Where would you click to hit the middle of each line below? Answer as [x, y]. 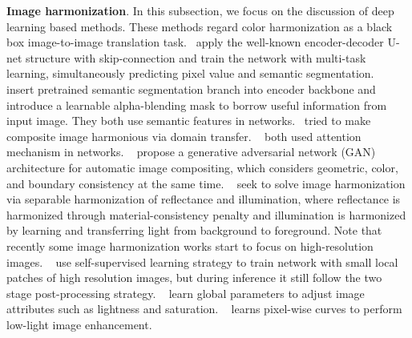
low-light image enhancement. [79, 324]
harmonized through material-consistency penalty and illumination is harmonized [206, 214]
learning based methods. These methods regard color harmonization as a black [200, 26]
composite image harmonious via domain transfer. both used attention [184, 136]
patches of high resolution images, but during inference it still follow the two [194, 278]
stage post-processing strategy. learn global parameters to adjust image [186, 293]
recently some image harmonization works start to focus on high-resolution [190, 245]
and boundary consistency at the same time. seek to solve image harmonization [206, 183]
